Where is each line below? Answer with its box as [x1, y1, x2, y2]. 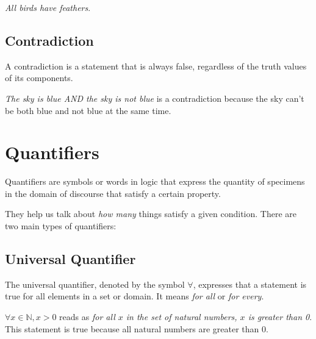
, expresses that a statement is [193, 277, 307, 290]
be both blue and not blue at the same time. [5, 104, 171, 116]
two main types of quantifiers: [5, 219, 117, 232]
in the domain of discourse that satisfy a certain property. [5, 187, 221, 199]
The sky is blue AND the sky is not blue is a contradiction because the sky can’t [5, 91, 304, 104]
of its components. [5, 71, 73, 84]
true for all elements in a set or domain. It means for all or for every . [5, 290, 264, 302]
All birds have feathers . [5, 1, 91, 13]
